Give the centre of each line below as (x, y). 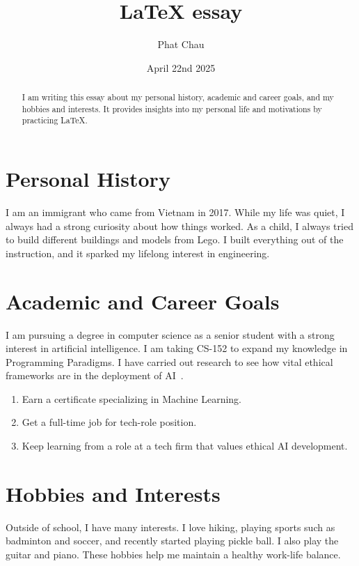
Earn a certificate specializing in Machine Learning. (132, 398)
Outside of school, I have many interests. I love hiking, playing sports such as (170, 527)
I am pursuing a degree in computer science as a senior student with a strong (170, 334)
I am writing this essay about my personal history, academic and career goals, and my (178, 97)
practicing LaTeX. (55, 120)
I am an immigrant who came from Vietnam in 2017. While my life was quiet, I (175, 212)
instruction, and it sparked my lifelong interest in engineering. (138, 253)
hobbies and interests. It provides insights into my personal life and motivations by (172, 108)
